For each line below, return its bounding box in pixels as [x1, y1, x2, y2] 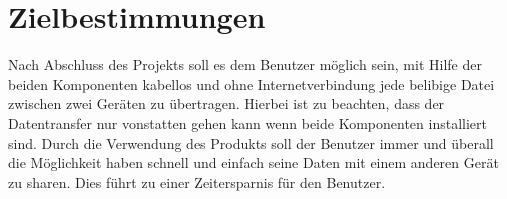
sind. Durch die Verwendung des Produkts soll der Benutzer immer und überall [8, 132, 494, 153]
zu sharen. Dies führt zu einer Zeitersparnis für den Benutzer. [8, 171, 386, 192]
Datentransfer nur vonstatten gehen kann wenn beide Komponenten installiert [8, 112, 487, 133]
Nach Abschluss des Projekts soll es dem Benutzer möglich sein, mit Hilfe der [8, 54, 482, 75]
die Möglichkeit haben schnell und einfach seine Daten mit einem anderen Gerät [8, 152, 499, 173]
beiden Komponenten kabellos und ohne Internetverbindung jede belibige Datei [8, 73, 495, 94]
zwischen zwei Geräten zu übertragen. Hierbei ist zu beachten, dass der [8, 93, 445, 114]
